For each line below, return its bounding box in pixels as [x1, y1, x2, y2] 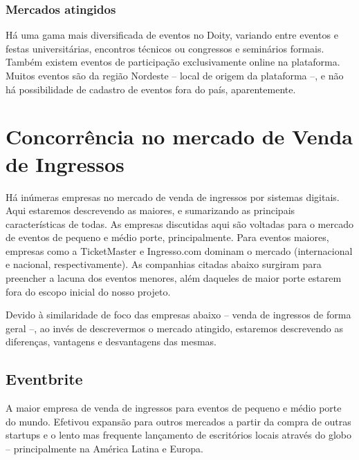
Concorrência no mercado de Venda [6, 122, 353, 151]
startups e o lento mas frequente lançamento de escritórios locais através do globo [6, 428, 352, 442]
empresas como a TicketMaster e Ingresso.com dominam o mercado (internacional [6, 243, 353, 258]
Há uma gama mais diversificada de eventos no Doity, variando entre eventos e [6, 28, 338, 42]
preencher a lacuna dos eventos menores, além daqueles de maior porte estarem [6, 271, 342, 285]
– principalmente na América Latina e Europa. [6, 441, 203, 456]
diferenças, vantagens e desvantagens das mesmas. [6, 334, 217, 349]
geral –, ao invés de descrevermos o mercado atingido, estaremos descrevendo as [6, 320, 343, 335]
